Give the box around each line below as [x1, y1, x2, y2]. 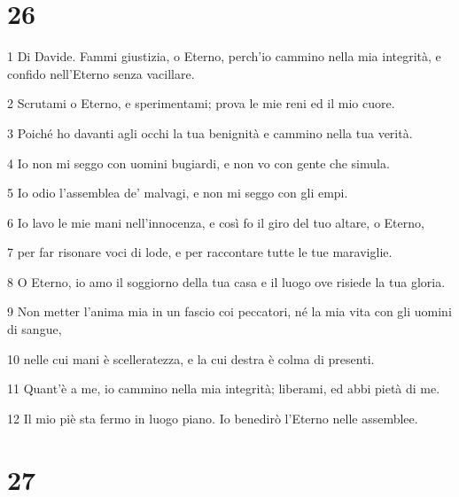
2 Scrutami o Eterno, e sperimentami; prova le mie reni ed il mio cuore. [7, 94, 395, 113]
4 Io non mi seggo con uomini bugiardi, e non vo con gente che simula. [7, 153, 390, 172]
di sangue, [7, 320, 62, 338]
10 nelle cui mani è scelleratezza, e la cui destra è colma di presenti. [7, 349, 375, 368]
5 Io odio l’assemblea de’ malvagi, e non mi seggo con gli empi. [7, 183, 348, 202]
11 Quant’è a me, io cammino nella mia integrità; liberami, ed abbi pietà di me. [7, 379, 440, 398]
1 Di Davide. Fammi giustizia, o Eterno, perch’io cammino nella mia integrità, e [7, 47, 441, 66]
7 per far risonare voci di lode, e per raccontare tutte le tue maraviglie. [7, 243, 393, 261]
